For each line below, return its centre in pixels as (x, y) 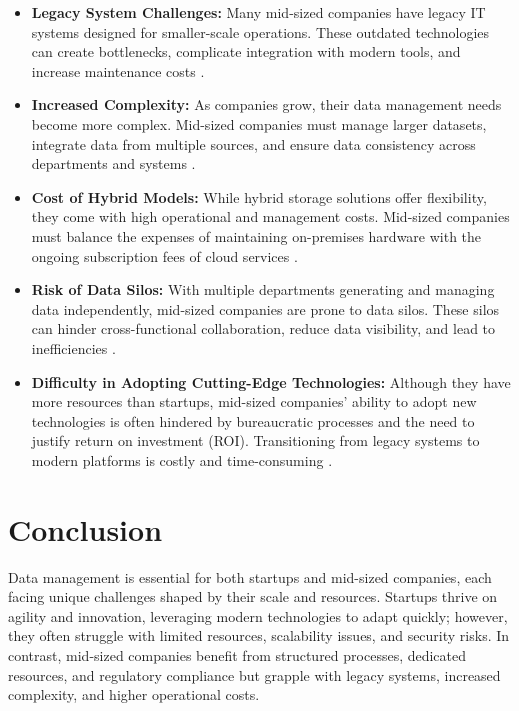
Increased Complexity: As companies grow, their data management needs (266, 104)
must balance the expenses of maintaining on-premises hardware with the (256, 235)
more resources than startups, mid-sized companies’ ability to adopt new (254, 401)
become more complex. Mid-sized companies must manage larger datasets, (259, 123)
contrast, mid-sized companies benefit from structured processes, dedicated (237, 654)
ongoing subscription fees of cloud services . (164, 255)
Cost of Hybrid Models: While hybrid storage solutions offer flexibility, (259, 196)
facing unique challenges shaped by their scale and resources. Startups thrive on (253, 596)
